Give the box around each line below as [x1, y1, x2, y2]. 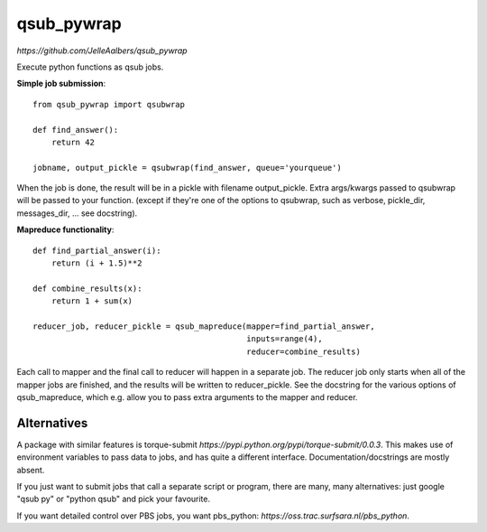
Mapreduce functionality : [16, 224, 115, 235]
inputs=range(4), [246, 334, 324, 344]
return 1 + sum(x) [51, 296, 133, 306]
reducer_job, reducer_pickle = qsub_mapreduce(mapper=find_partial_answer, [32, 321, 375, 331]
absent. [16, 464, 45, 475]
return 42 [51, 136, 95, 147]
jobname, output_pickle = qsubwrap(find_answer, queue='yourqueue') [32, 163, 342, 173]
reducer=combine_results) [246, 346, 361, 357]
